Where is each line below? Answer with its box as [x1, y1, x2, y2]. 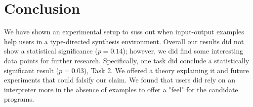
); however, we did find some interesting [123, 46, 243, 56]
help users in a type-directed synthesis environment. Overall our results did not [4, 36, 244, 46]
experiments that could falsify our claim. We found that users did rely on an [4, 75, 235, 85]
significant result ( [4, 65, 59, 75]
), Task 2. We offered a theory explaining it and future [84, 65, 249, 75]
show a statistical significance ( [4, 46, 98, 56]
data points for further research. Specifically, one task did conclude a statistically [4, 55, 250, 65]
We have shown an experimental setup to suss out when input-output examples [4, 27, 244, 37]
